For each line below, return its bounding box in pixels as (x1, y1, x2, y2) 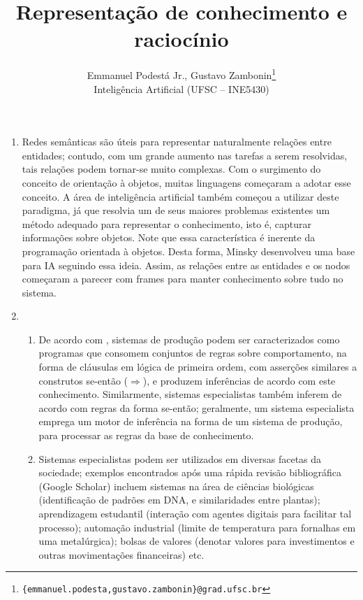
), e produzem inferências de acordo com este (142, 373, 336, 387)
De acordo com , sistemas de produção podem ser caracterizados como (38, 331, 340, 346)
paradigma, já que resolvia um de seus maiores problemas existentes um (22, 203, 330, 217)
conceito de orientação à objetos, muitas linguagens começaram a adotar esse (22, 175, 351, 190)
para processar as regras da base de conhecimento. (38, 428, 254, 443)
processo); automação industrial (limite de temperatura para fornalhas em (38, 520, 356, 534)
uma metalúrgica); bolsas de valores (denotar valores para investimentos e (38, 534, 355, 548)
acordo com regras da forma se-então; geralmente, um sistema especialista (38, 400, 355, 415)
